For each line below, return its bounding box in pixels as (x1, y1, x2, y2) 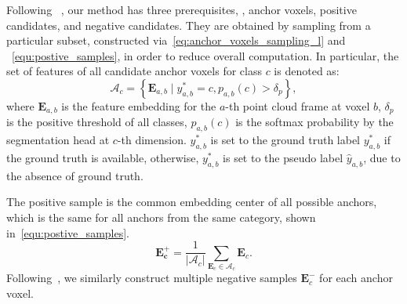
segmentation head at (6, 132, 110, 148)
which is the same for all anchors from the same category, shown (6, 209, 316, 225)
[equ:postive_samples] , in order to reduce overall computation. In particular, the (12, 47, 399, 63)
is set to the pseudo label (223, 150, 343, 166)
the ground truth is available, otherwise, (6, 150, 199, 166)
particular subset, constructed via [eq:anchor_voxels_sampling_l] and (6, 32, 346, 49)
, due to (363, 150, 401, 166)
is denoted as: (274, 63, 340, 79)
